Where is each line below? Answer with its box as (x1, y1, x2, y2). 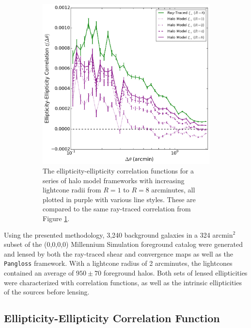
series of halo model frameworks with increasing (43, 175, 185, 185)
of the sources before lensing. (4, 287, 90, 297)
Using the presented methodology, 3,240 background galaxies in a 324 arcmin (4, 229, 233, 240)
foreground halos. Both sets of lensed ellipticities (103, 267, 248, 277)
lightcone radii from (43, 185, 101, 195)
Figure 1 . (43, 213, 70, 223)
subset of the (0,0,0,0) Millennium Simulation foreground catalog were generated (4, 239, 243, 249)
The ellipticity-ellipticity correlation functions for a (43, 165, 194, 175)
